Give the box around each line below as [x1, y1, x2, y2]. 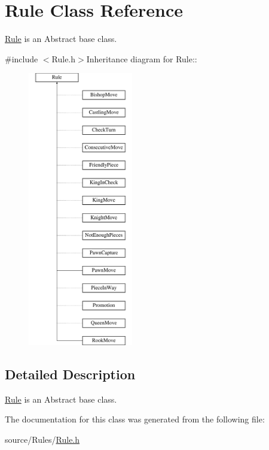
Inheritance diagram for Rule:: [86, 52, 197, 65]
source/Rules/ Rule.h [5, 433, 80, 445]
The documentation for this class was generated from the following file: [5, 413, 265, 425]
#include [5, 52, 38, 65]
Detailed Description [5, 364, 136, 383]
